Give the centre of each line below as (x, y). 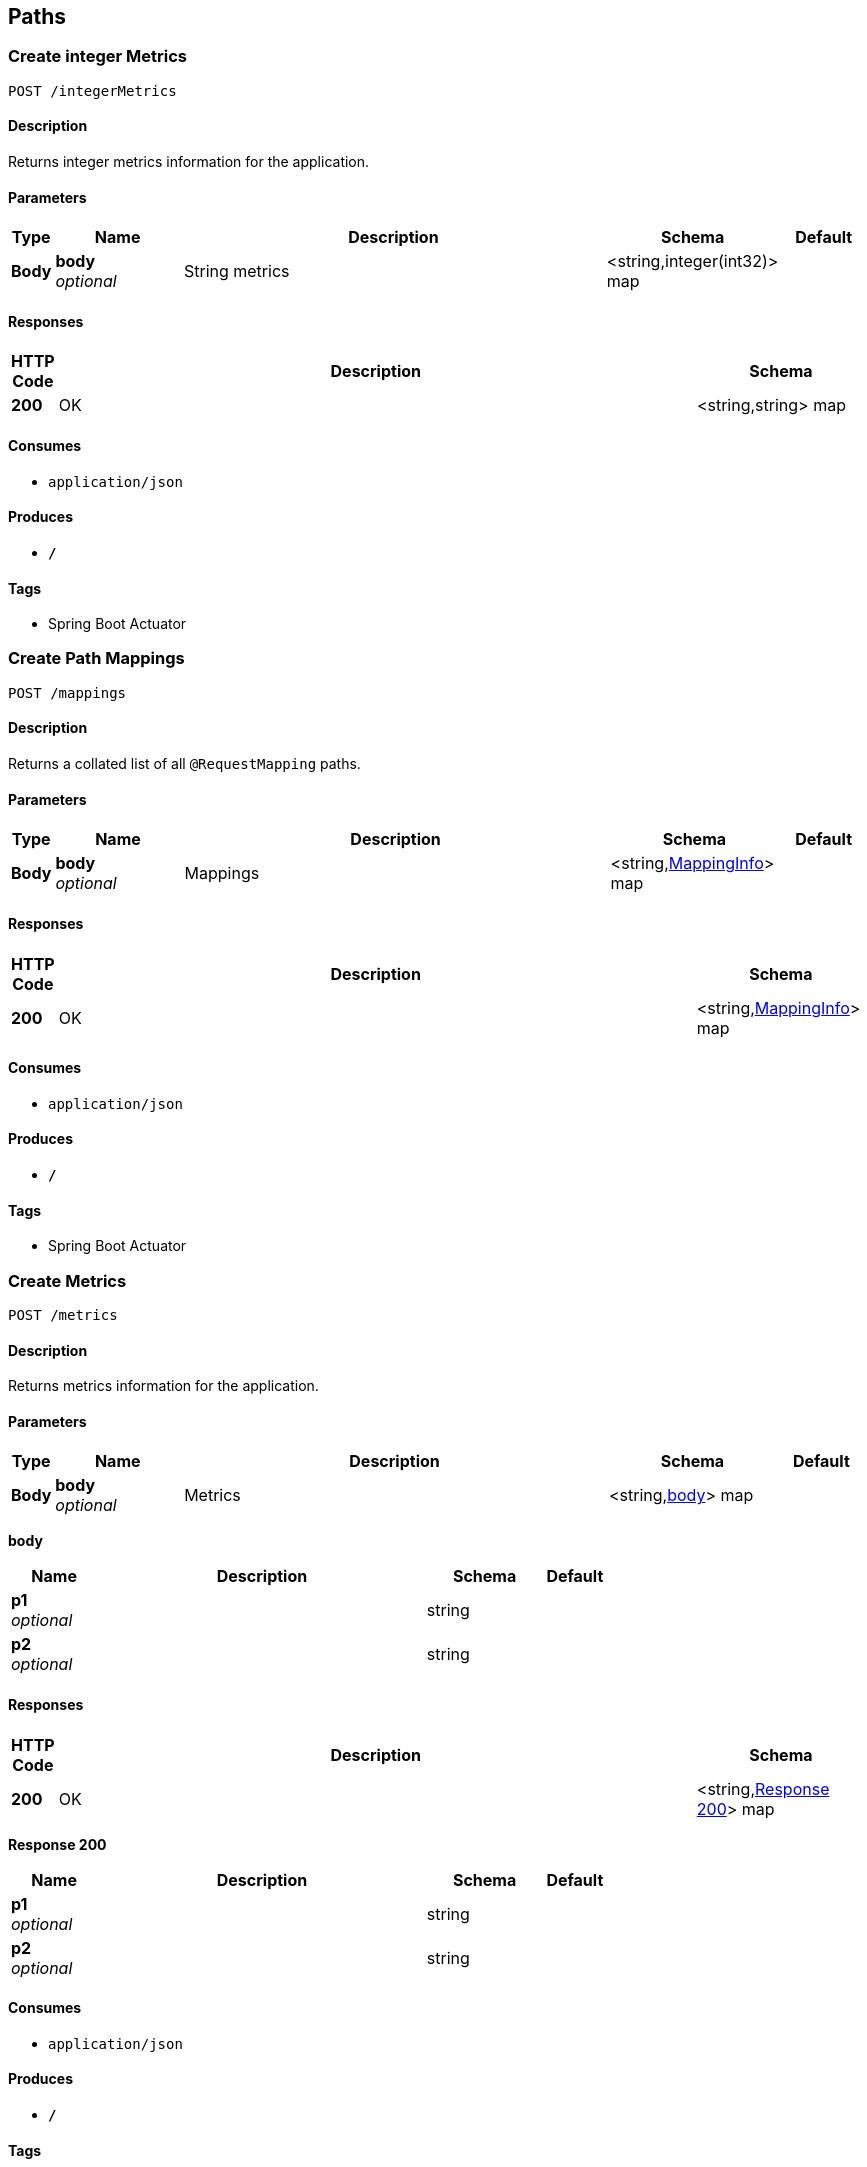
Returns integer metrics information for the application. (189, 162)
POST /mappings (67, 692)
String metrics (236, 271)
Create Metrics (67, 1280)
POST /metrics (63, 1314)
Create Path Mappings (96, 658)
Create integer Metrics (97, 56)
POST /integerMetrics (92, 90)
